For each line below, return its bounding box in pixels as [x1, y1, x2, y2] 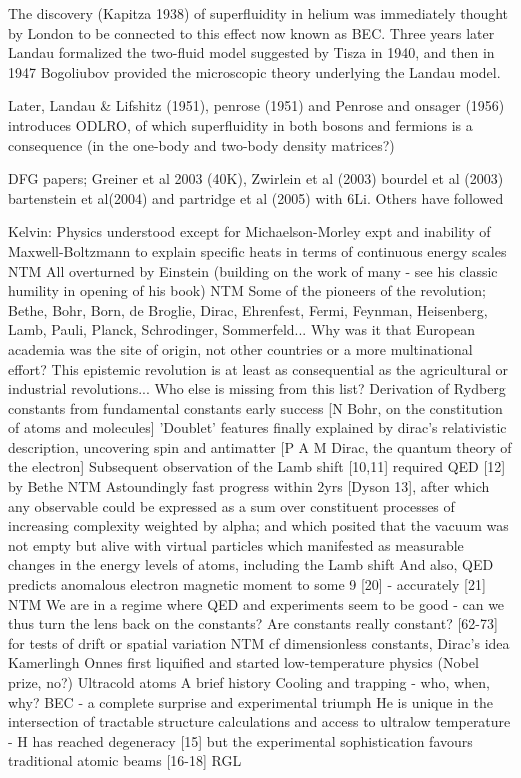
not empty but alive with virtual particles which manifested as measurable [8, 534, 464, 555]
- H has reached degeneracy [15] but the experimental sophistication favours [8, 730, 473, 751]
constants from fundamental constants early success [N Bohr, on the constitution [8, 397, 503, 418]
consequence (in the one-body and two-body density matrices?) [8, 134, 395, 155]
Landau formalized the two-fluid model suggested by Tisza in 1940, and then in [8, 42, 495, 63]
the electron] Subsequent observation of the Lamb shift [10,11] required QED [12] [8, 456, 506, 477]
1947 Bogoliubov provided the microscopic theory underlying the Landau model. [8, 61, 501, 82]
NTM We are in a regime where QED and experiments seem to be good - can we [8, 593, 505, 614]
